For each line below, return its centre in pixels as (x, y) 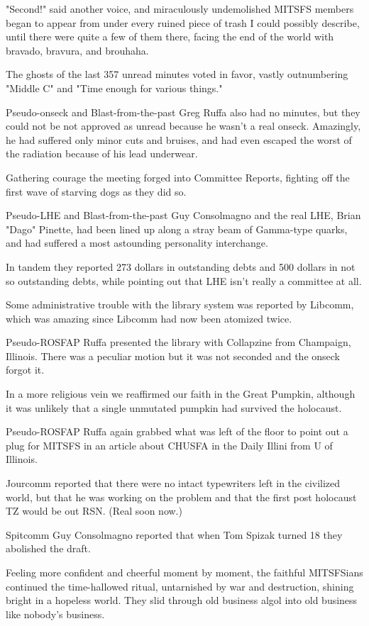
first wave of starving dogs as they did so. (96, 191)
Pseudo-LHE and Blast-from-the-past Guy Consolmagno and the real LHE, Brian (183, 215)
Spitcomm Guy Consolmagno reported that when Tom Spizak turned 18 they (174, 534)
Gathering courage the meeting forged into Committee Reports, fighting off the (178, 177)
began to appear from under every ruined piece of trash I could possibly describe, (183, 22)
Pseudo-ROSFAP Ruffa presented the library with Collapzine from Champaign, (178, 342)
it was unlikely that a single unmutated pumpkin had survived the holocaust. (174, 407)
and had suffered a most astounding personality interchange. (137, 243)
